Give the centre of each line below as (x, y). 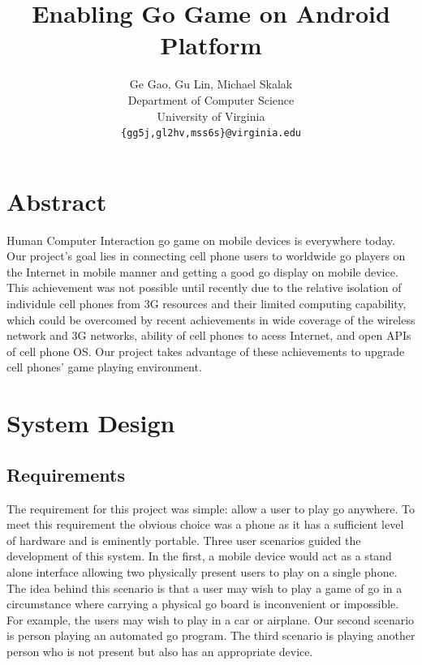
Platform (211, 45)
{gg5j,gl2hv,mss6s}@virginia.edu (211, 133)
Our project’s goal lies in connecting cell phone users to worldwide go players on (206, 256)
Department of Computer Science (211, 99)
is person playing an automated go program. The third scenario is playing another (211, 635)
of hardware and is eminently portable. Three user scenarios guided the (184, 540)
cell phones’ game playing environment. (104, 367)
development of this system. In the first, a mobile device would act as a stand (199, 556)
